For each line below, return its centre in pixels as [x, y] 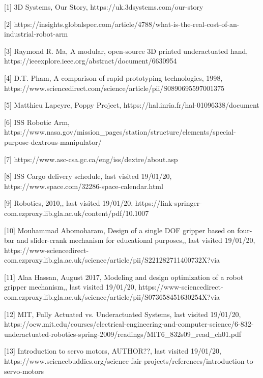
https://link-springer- [168, 203]
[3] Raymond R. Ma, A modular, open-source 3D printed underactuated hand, [126, 51]
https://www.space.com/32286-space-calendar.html [84, 186]
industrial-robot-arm [36, 34]
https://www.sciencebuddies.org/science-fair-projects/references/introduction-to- [130, 361]
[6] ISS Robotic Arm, [37, 122]
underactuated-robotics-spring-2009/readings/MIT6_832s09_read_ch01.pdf [123, 334]
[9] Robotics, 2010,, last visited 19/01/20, [69, 203]
